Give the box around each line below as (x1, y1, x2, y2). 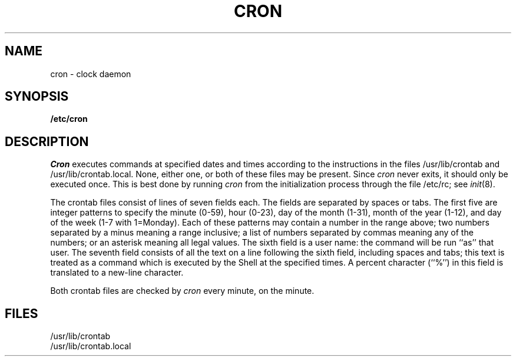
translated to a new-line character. (50, 267, 184, 278)
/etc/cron (50, 114, 88, 124)
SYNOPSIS (5, 89, 69, 104)
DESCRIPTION (5, 134, 89, 149)
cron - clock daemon (50, 68, 131, 79)
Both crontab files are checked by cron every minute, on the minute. (50, 286, 315, 296)
